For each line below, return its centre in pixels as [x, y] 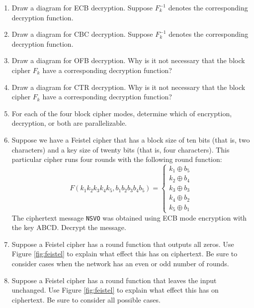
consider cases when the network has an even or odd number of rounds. [120, 264]
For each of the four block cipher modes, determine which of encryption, [122, 113]
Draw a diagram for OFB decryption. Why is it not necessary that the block [128, 60]
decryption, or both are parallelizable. [69, 123]
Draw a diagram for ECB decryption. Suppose [82, 7]
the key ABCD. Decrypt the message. [69, 227]
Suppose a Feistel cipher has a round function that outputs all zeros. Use [123, 244]
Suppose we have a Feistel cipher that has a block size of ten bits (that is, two [131, 139]
